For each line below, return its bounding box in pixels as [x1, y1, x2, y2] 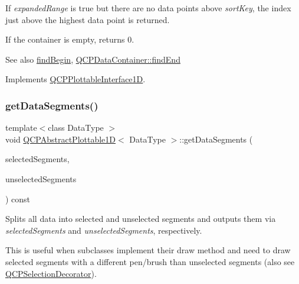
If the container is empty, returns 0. [5, 33, 134, 46]
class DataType [48, 121, 104, 134]
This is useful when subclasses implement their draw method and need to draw [5, 244, 291, 256]
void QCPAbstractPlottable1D [5, 133, 116, 145]
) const [5, 192, 31, 205]
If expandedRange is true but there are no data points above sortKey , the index [5, 2, 291, 14]
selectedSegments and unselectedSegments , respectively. [5, 224, 202, 236]
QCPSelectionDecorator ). [5, 267, 97, 279]
